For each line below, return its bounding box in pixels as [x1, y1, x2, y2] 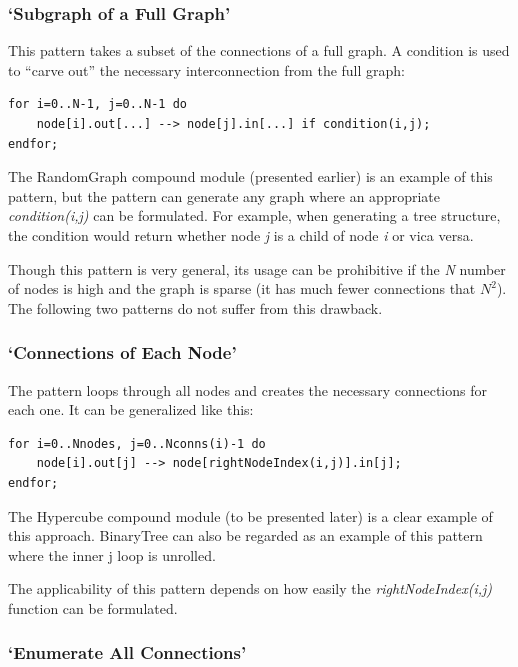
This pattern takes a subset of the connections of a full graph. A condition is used [8, 40, 510, 61]
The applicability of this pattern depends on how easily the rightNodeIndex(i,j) [8, 578, 492, 599]
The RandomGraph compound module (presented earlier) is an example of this [8, 166, 493, 187]
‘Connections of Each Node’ [8, 340, 237, 365]
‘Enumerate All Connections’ [8, 640, 247, 665]
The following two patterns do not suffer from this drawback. [8, 297, 383, 318]
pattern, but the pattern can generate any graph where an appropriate [8, 185, 440, 206]
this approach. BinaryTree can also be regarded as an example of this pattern [8, 525, 483, 546]
